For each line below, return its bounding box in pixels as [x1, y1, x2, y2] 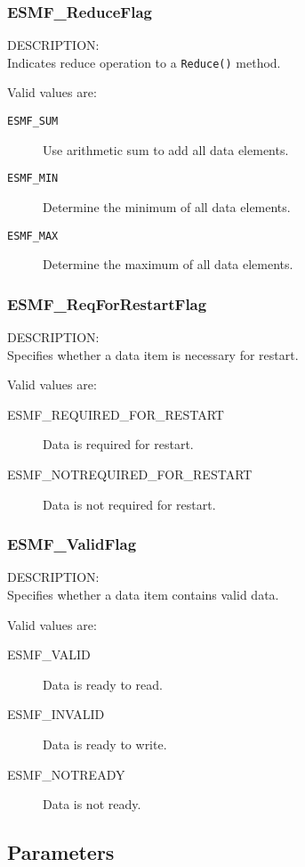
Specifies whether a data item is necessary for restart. [7, 345, 299, 364]
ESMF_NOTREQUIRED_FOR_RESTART [7, 465, 253, 483]
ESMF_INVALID [7, 705, 105, 724]
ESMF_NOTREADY [7, 765, 125, 783]
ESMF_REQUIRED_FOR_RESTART [7, 405, 224, 423]
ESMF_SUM [7, 115, 59, 128]
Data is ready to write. [43, 734, 167, 753]
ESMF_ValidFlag [7, 533, 137, 555]
